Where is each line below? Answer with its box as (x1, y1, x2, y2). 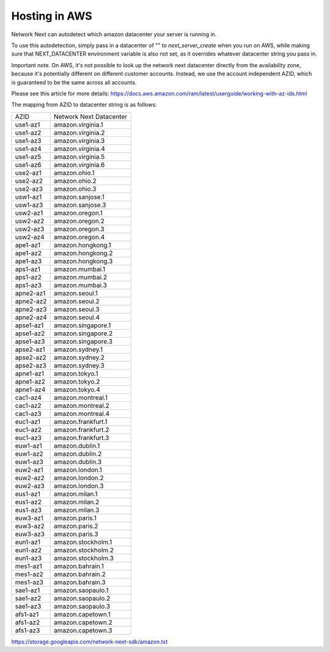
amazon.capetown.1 (54, 610, 111, 618)
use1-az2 (15, 128, 42, 137)
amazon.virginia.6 (54, 160, 105, 169)
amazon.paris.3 (54, 530, 98, 538)
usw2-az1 (15, 209, 43, 217)
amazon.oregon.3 (54, 224, 105, 233)
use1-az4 (15, 144, 42, 153)
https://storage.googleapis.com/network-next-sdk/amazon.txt (11, 638, 168, 645)
